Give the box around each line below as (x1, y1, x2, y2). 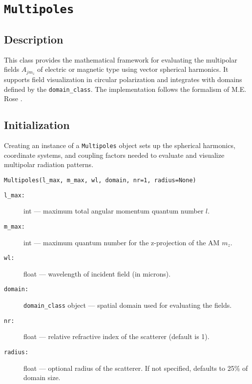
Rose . (4, 93, 22, 104)
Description (4, 31, 63, 46)
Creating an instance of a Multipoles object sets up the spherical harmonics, (4, 140, 235, 150)
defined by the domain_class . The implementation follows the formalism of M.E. (4, 84, 247, 94)
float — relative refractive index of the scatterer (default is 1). (23, 331, 210, 341)
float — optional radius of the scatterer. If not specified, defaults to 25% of (23, 363, 248, 373)
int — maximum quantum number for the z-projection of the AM (23, 237, 220, 247)
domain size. (23, 372, 61, 383)
